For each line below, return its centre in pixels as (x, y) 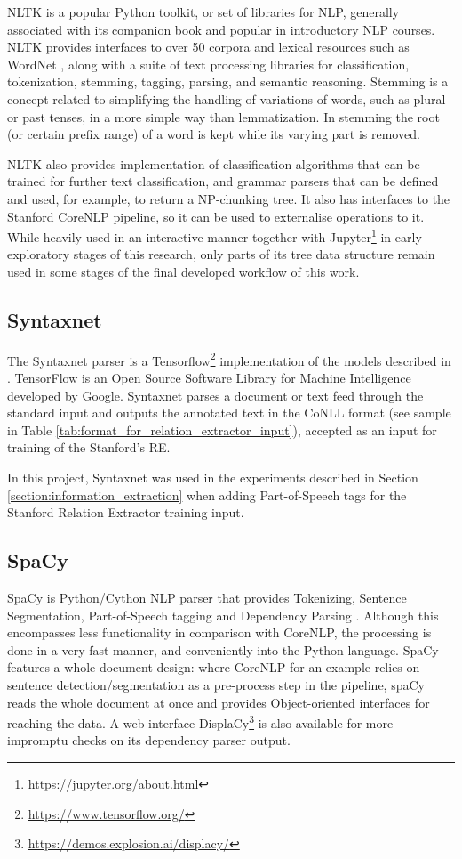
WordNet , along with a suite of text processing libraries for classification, (208, 64)
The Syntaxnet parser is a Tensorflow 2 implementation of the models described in (229, 359)
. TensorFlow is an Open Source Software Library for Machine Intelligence (209, 378)
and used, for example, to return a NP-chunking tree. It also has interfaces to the (229, 198)
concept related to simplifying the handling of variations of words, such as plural (227, 98)
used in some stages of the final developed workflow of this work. (183, 271)
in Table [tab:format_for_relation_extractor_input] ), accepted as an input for (222, 429)
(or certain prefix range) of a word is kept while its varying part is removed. (214, 134)
